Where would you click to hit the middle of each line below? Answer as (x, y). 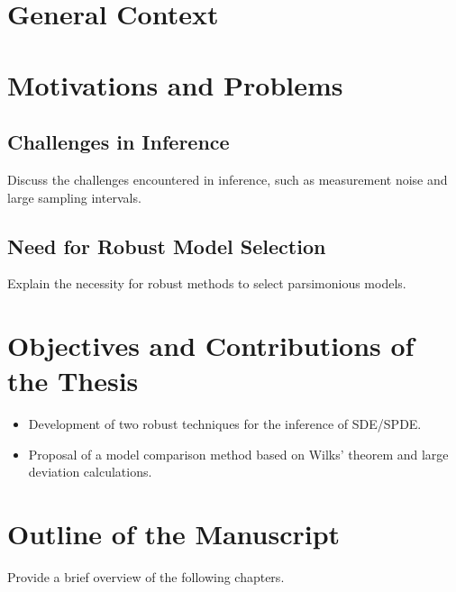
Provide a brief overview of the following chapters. (146, 577)
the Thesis (73, 381)
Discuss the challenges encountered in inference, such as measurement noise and (228, 179)
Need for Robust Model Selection (167, 246)
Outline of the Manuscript (174, 534)
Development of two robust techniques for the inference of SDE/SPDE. (225, 424)
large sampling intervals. (74, 197)
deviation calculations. (90, 472)
